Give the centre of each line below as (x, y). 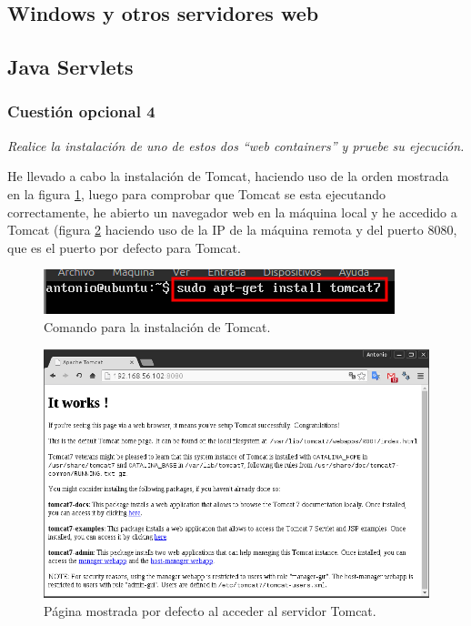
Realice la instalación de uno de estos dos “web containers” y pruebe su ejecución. (236, 145)
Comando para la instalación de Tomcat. (157, 326)
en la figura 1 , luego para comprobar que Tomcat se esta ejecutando (197, 193)
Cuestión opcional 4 (81, 111)
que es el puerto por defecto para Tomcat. (124, 247)
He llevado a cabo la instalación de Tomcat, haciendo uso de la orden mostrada (228, 176)
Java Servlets (70, 67)
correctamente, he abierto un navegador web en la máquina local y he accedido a (232, 212)
